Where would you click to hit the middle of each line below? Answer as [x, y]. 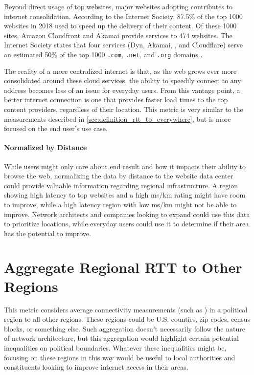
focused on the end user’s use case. [56, 128]
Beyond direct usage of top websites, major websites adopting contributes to [118, 6]
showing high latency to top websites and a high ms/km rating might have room [125, 195]
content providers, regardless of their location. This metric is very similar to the [124, 109]
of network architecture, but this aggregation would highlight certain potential [121, 338]
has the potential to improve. [47, 233]
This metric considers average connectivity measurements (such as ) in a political [126, 309]
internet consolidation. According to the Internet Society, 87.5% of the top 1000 [123, 16]
